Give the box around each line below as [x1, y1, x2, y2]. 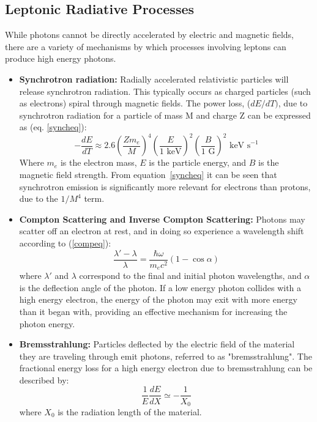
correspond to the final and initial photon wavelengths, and [79, 269, 302, 282]
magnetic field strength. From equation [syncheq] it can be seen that [19, 168, 277, 181]
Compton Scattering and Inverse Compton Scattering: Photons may [19, 212, 305, 225]
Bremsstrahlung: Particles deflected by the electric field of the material [19, 338, 295, 350]
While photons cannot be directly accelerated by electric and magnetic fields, [5, 28, 294, 41]
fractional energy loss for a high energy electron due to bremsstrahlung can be [19, 361, 313, 374]
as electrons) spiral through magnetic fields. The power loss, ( [19, 97, 251, 109]
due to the [19, 192, 58, 205]
